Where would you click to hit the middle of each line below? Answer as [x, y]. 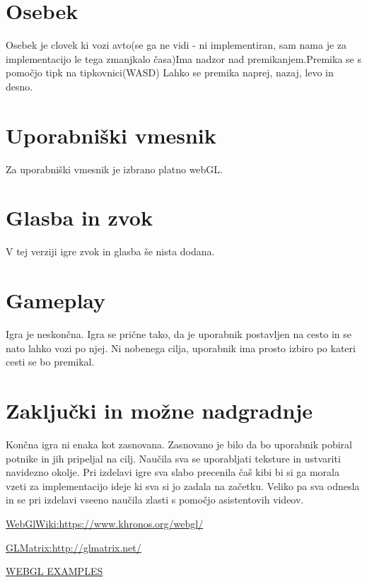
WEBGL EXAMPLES [54, 571]
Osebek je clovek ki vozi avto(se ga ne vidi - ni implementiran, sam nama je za [176, 45]
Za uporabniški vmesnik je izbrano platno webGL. [115, 169]
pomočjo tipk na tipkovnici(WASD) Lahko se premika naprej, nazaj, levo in [170, 72]
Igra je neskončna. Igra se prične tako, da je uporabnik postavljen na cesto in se [179, 334]
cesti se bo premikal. [50, 362]
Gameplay [56, 300]
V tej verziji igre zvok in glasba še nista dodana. [110, 251]
